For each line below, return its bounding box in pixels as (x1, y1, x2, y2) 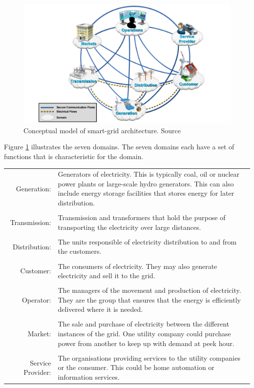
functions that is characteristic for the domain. (4, 151, 144, 161)
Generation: (16, 183, 51, 193)
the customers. (58, 246, 102, 256)
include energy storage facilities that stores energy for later (58, 188, 234, 198)
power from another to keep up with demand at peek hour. (58, 338, 234, 348)
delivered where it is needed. (58, 304, 143, 314)
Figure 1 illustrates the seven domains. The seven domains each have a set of (4, 142, 234, 152)
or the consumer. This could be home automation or (58, 362, 214, 372)
